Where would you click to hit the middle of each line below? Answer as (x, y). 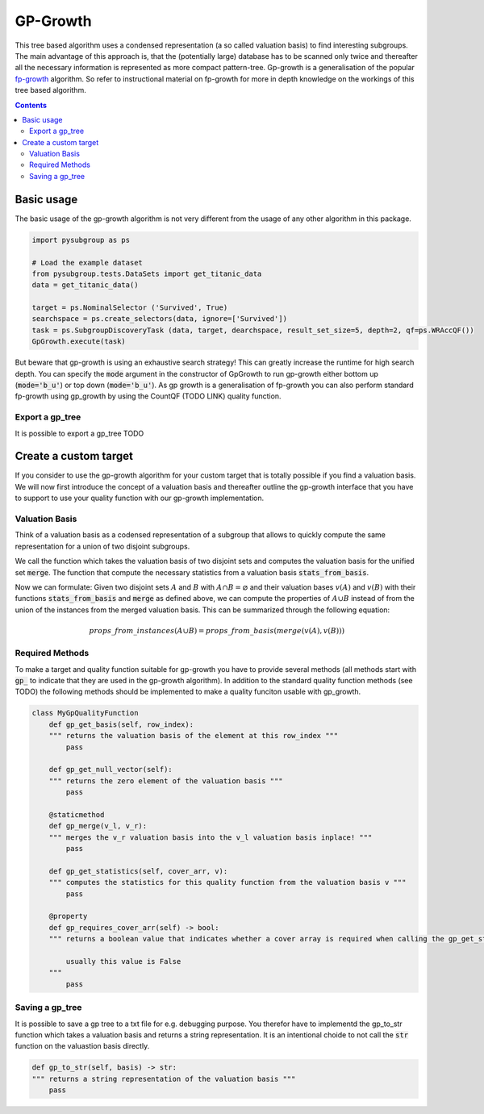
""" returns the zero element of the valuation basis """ (166, 781)
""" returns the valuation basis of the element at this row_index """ (194, 736)
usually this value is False (123, 962)
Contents (31, 105)
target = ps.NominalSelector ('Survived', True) (130, 308)
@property (68, 916)
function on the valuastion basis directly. (82, 1046)
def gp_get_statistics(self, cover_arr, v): (138, 871)
